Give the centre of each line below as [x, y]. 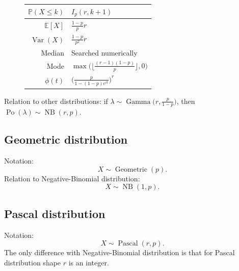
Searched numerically [104, 52]
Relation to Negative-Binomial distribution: [72, 178]
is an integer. [89, 262]
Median [52, 52]
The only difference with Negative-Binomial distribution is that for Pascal [119, 252]
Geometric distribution [66, 139]
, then [186, 101]
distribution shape [33, 262]
